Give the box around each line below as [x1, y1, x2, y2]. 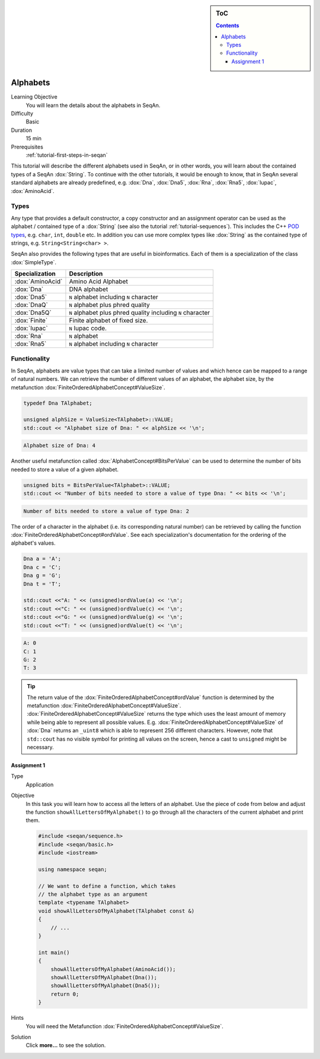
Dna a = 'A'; [23, 555, 62, 562]
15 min [25, 135, 41, 142]
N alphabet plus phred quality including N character [69, 309, 210, 317]
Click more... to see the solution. [25, 1042, 106, 1049]
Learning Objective [11, 93, 57, 100]
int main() [38, 949, 70, 956]
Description [69, 270, 103, 278]
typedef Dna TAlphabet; [23, 400, 93, 406]
